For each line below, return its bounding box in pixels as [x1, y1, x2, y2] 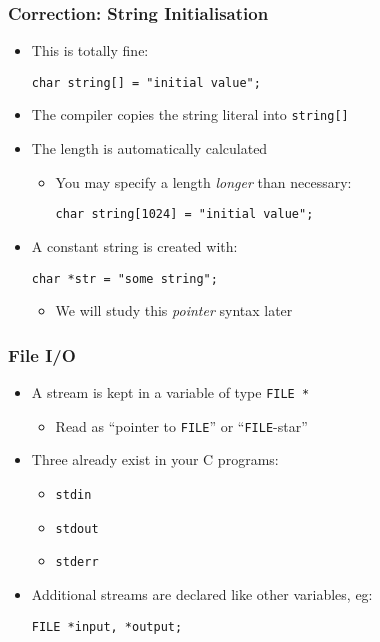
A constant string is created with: [31, 235, 238, 256]
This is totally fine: [31, 40, 149, 61]
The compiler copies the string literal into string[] [31, 104, 349, 125]
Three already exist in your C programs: [31, 449, 279, 470]
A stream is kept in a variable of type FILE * [31, 382, 310, 403]
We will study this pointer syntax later [55, 300, 293, 321]
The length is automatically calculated [31, 138, 268, 159]
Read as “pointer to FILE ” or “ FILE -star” [55, 415, 308, 436]
